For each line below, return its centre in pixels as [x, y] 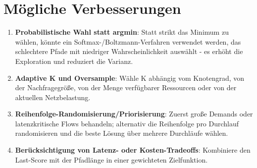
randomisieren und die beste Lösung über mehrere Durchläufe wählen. [122, 133]
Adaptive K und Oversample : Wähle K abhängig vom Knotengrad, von [130, 78]
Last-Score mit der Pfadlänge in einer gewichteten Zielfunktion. [111, 159]
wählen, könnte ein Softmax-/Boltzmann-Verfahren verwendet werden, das [128, 41]
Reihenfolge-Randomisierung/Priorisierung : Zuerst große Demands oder [134, 114]
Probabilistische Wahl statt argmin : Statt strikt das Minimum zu [122, 32]
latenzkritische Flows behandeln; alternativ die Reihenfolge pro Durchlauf [127, 123]
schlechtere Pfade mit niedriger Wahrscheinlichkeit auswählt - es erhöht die [129, 51]
